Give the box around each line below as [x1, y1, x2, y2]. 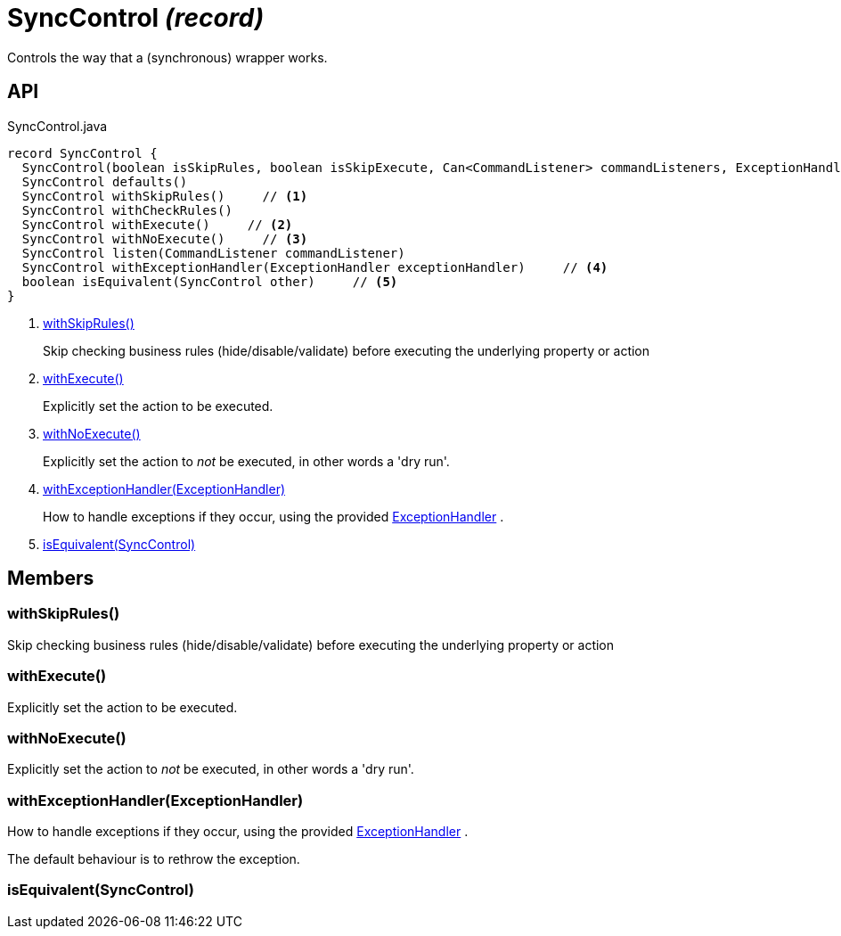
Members [7, 567, 94, 590]
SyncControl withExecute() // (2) [21, 217, 293, 232]
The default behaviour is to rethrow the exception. [7, 851, 300, 867]
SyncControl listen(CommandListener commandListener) [21, 245, 405, 260]
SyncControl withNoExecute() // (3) [21, 231, 308, 246]
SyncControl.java [7, 118, 108, 134]
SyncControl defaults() [21, 174, 188, 189]
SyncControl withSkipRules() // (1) [21, 188, 308, 203]
